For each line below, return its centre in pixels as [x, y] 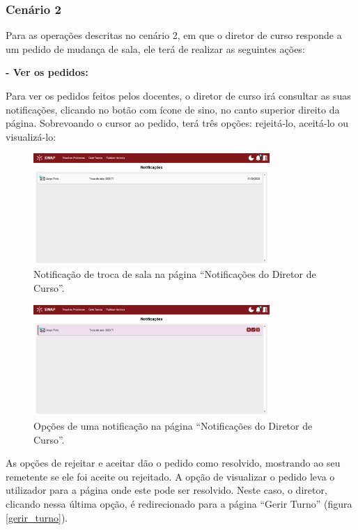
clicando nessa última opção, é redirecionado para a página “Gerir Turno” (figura [179, 504]
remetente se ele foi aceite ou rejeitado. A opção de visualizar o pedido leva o [170, 476]
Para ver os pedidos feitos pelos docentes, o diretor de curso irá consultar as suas [178, 95]
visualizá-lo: [31, 136]
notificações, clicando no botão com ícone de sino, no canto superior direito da [173, 109]
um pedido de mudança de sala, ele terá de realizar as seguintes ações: [155, 48]
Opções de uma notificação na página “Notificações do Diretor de [173, 426]
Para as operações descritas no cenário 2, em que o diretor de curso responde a [174, 35]
